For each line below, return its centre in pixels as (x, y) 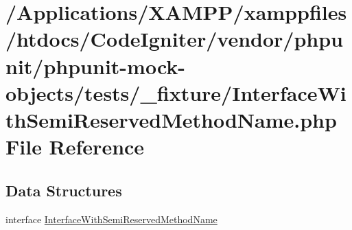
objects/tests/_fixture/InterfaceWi (176, 92)
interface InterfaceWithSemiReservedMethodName (112, 219)
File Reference (75, 147)
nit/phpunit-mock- (96, 66)
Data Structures (64, 190)
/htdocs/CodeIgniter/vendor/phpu (174, 39)
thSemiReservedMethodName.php (171, 119)
